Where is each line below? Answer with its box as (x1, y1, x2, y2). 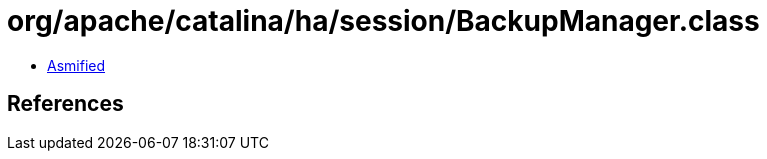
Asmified (47, 56, 106, 74)
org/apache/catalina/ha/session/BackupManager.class (7, 4, 760, 38)
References (7, 91, 124, 117)
